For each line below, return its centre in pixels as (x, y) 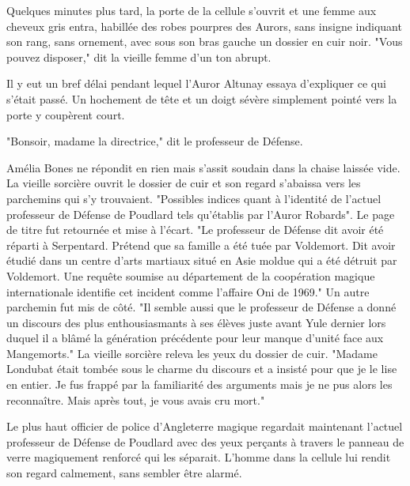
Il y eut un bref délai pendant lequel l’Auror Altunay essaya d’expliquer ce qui (196, 83)
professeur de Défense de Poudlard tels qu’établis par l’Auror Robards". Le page (201, 214)
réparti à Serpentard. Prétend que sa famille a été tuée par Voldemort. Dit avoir (201, 245)
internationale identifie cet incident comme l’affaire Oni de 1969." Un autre (188, 291)
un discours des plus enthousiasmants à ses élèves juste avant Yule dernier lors (196, 322)
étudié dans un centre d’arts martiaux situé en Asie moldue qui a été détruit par (202, 260)
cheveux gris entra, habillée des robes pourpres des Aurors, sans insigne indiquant (204, 26)
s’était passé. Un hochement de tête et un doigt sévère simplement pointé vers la (202, 98)
